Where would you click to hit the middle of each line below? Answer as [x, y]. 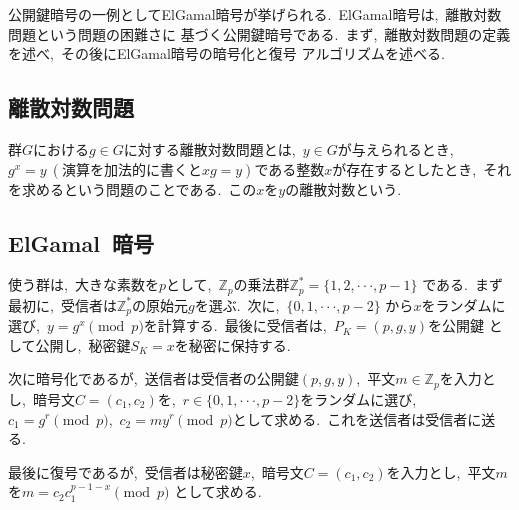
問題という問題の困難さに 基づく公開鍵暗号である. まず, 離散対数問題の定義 [259, 33]
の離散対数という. [343, 188]
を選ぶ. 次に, [237, 304]
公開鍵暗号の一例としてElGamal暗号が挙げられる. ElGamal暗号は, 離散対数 [255, 14]
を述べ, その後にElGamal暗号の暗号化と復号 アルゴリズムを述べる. [226, 53]
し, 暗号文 [41, 398]
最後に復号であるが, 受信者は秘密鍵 [125, 471]
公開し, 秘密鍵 [83, 344]
